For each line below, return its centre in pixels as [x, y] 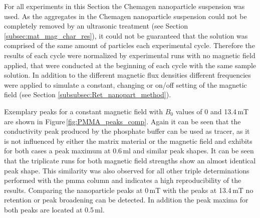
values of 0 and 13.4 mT [212, 111]
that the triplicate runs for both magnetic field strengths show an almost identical [130, 160]
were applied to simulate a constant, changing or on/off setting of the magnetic [125, 84]
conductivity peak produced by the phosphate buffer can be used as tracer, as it [127, 131]
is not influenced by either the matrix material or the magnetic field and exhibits [128, 141]
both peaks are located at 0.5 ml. [54, 209]
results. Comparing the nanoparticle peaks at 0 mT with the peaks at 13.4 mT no [129, 190]
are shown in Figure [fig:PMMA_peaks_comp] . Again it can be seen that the [122, 121]
